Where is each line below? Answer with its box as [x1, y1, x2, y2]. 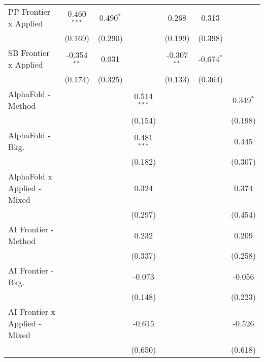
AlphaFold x [8, 170, 52, 182]
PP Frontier [8, 6, 51, 17]
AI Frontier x [8, 306, 55, 317]
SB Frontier [8, 47, 50, 58]
